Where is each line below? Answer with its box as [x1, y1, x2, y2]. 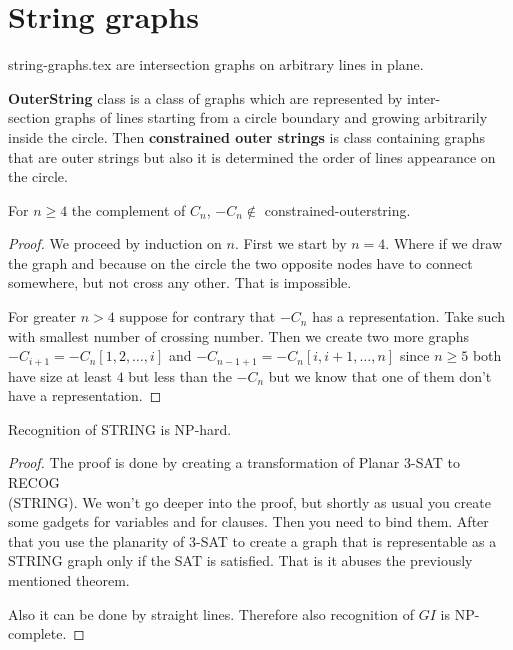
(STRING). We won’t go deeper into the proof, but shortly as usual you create [8, 491, 491, 512]
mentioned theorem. [8, 570, 130, 591]
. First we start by [234, 233, 347, 254]
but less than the [128, 365, 232, 386]
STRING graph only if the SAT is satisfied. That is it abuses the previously [8, 550, 473, 571]
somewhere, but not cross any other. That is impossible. [8, 272, 352, 293]
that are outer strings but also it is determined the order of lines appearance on [8, 146, 496, 167]
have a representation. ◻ [8, 385, 162, 406]
